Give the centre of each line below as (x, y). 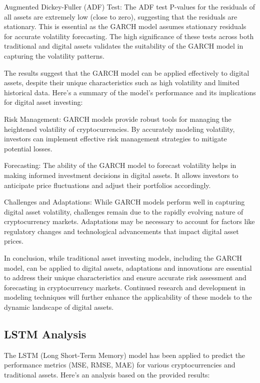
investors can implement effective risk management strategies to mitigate (115, 139)
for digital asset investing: (43, 102)
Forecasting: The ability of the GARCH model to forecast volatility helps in (120, 165)
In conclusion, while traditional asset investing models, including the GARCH (123, 258)
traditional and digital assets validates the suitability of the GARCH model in (124, 46)
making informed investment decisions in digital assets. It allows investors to (121, 175)
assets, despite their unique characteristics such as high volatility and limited (122, 82)
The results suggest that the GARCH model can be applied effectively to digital (127, 72)
